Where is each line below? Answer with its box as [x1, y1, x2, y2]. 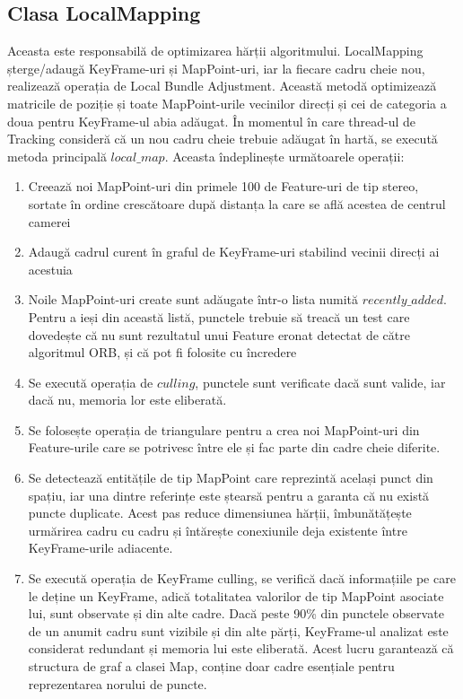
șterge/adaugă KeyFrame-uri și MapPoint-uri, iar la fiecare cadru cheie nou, [7, 58, 425, 77]
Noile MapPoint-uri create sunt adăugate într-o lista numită [28, 290, 359, 309]
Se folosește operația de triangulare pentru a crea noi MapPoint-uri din [28, 420, 420, 439]
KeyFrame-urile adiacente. [28, 538, 173, 557]
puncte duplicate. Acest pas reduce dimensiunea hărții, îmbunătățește [28, 503, 412, 522]
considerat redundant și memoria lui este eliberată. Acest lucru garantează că [28, 639, 454, 658]
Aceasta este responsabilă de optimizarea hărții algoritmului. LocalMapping [7, 41, 424, 60]
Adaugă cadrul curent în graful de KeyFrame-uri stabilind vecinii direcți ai [28, 242, 440, 261]
